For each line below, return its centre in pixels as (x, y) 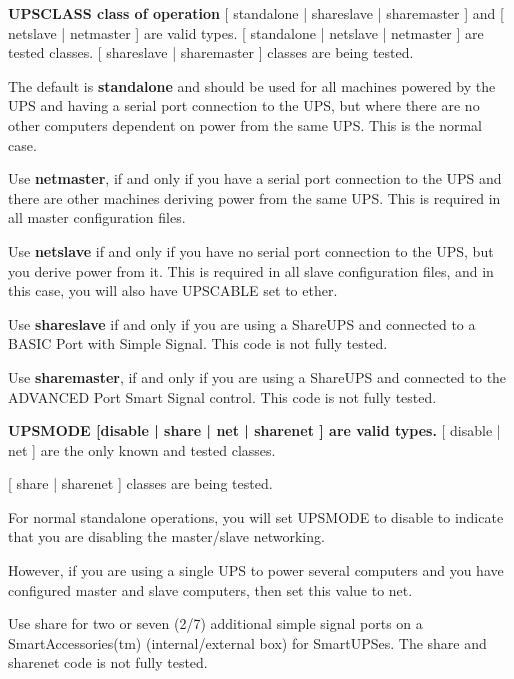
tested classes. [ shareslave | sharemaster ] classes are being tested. (211, 52)
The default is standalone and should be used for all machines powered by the (252, 85)
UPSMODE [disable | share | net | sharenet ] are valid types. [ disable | (254, 430)
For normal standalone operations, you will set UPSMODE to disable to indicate (256, 516)
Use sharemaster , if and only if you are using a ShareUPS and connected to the (257, 376)
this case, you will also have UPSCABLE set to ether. (173, 290)
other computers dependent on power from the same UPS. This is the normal (245, 124)
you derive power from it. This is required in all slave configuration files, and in (251, 270)
